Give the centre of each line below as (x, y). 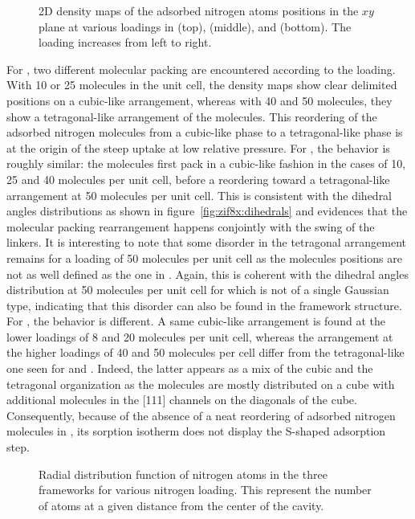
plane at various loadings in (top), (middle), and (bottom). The (195, 26)
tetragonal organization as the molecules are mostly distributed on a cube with (201, 384)
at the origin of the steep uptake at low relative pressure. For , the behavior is (198, 147)
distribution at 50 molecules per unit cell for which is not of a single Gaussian (198, 290)
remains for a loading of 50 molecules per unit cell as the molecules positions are (204, 257)
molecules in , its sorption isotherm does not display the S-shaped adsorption (196, 431)
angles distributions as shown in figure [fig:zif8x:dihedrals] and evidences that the (207, 211)
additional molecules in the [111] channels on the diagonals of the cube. (182, 400)
